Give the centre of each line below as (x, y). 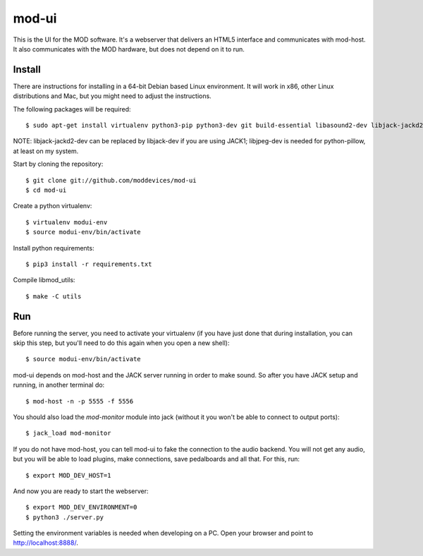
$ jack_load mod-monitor (68, 433)
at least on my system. (46, 151)
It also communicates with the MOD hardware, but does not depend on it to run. (129, 49)
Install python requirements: (54, 248)
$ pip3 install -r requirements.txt (89, 264)
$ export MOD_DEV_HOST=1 (68, 475)
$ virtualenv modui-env (67, 222)
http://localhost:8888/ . (46, 543)
